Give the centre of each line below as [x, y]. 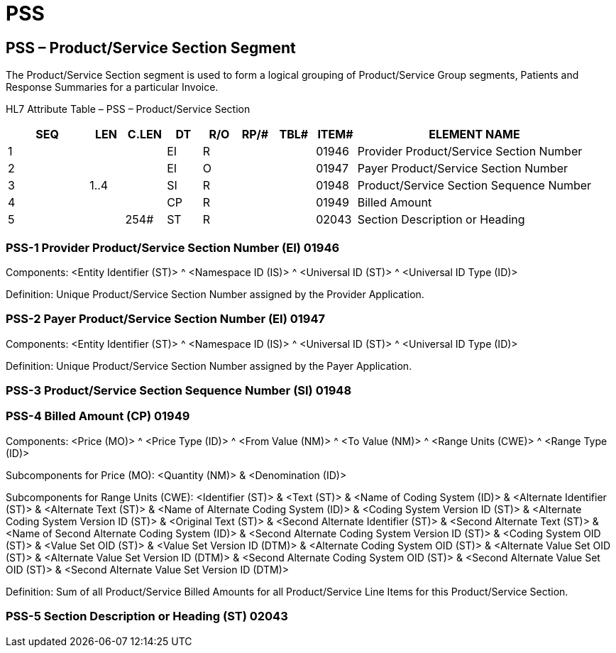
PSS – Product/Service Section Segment [151, 48]
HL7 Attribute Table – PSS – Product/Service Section [128, 109]
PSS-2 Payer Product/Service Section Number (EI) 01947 [165, 319]
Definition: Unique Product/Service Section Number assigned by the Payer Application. [209, 366]
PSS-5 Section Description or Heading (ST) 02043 [147, 616]
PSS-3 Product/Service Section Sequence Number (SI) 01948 [179, 391]
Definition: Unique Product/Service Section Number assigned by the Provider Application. [215, 294]
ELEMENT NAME [474, 135]
